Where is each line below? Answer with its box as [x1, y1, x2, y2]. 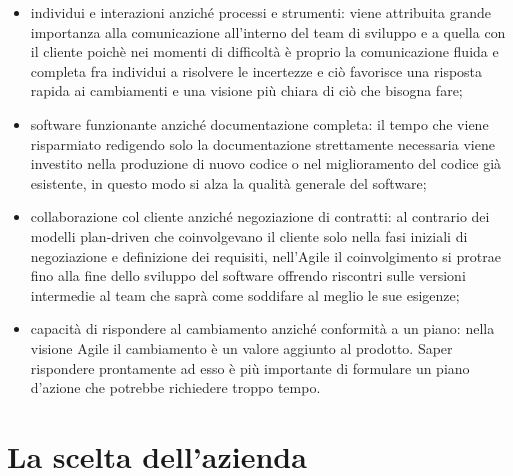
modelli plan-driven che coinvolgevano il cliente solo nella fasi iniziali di [30, 225, 468, 246]
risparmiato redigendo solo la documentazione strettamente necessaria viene [30, 133, 495, 154]
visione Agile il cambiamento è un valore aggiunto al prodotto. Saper [30, 337, 453, 358]
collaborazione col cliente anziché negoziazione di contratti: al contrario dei [30, 206, 490, 227]
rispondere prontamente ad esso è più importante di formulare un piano [30, 357, 470, 378]
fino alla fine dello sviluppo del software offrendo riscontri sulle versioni [30, 265, 466, 286]
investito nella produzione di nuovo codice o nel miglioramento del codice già [30, 153, 502, 174]
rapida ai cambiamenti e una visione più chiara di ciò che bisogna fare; [30, 80, 463, 101]
